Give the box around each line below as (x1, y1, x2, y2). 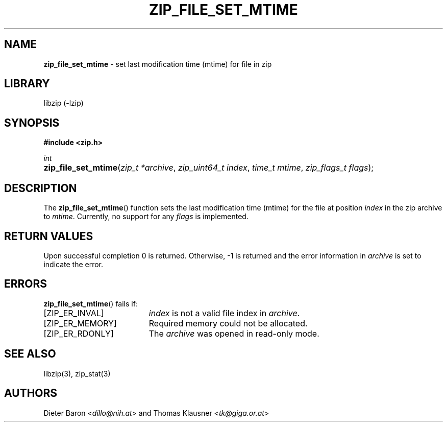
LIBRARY (4, 77, 50, 90)
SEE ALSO (4, 347, 56, 361)
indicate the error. (43, 259, 104, 269)
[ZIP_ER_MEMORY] (43, 318, 117, 328)
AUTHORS (4, 387, 58, 400)
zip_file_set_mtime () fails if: (43, 299, 138, 308)
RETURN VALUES (4, 229, 93, 243)
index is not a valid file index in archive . (148, 307, 300, 318)
